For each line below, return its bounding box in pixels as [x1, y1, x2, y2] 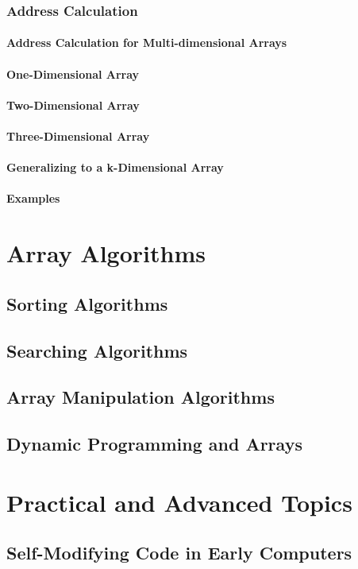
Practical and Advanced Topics [6, 486, 352, 518]
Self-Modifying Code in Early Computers [6, 540, 352, 565]
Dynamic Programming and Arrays [6, 432, 302, 456]
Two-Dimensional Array [6, 96, 140, 113]
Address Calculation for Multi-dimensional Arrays [6, 34, 287, 51]
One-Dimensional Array [6, 65, 140, 82]
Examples [6, 190, 60, 207]
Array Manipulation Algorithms [6, 385, 275, 409]
